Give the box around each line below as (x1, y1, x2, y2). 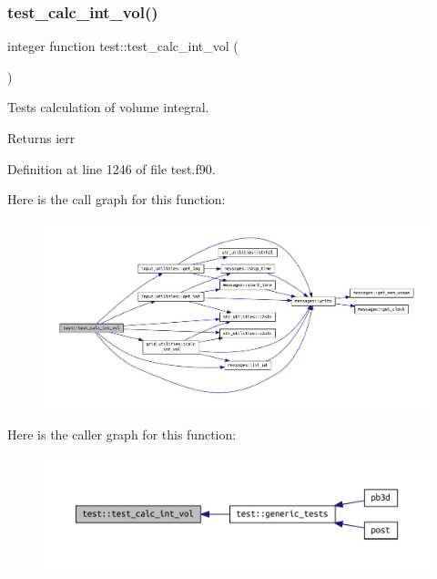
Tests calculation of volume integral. (7, 98, 209, 117)
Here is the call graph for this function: (7, 190, 226, 209)
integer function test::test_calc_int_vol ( (7, 36, 239, 56)
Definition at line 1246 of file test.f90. (7, 159, 216, 178)
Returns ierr (7, 129, 76, 147)
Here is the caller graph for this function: (7, 425, 237, 444)
